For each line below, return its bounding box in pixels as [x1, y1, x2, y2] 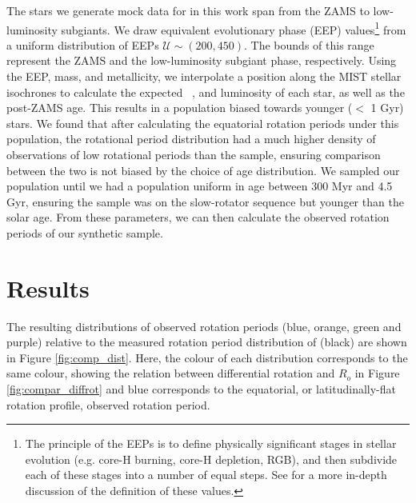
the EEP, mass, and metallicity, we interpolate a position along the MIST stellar [6, 68, 402, 85]
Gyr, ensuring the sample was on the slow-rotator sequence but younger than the [6, 193, 404, 210]
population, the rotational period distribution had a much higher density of [6, 130, 376, 147]
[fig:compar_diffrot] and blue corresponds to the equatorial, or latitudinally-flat [6, 381, 396, 397]
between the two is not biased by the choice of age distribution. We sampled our [6, 162, 400, 178]
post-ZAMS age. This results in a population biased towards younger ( [6, 99, 353, 116]
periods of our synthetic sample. [6, 224, 163, 241]
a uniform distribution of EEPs [6, 36, 159, 53]
